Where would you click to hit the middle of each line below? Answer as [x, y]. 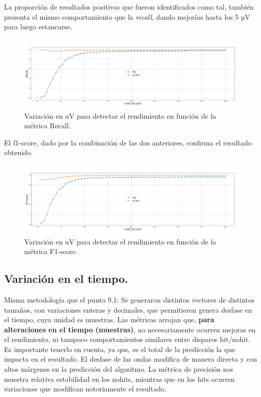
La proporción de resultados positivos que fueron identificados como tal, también [129, 7]
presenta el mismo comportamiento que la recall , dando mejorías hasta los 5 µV [127, 16]
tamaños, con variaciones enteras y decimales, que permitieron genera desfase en [128, 309]
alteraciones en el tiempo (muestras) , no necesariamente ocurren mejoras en [130, 329]
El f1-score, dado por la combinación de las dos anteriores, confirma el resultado [128, 142]
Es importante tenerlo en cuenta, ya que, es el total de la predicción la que [120, 349]
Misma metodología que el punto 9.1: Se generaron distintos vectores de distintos [129, 299]
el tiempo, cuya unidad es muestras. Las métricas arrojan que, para [109, 319]
